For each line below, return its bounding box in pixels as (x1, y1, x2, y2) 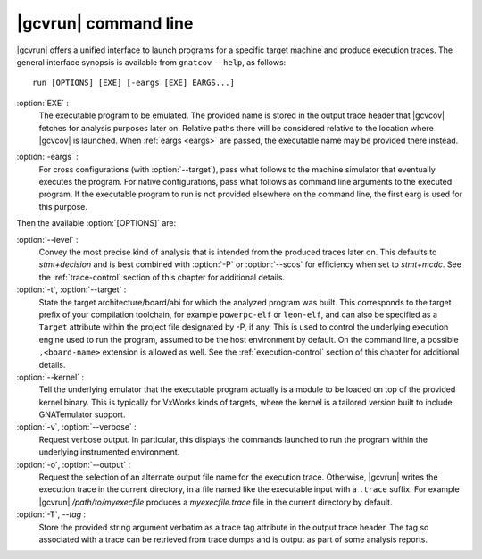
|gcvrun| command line (16, 13, 194, 33)
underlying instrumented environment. (38, 446, 180, 457)
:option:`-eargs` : (16, 152, 79, 163)
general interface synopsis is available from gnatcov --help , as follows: (16, 56, 287, 67)
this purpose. (38, 201, 88, 212)
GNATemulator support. (38, 409, 126, 420)
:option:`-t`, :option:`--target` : (16, 284, 127, 295)
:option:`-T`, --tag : (16, 509, 87, 520)
